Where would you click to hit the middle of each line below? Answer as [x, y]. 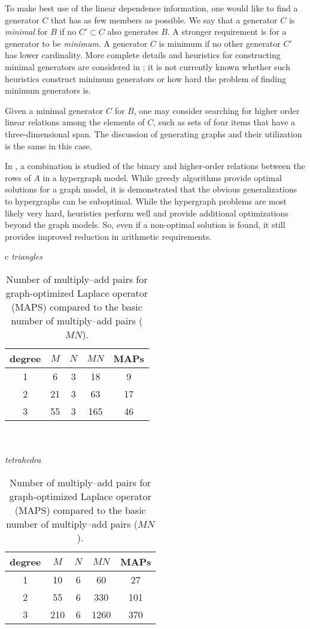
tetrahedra [23, 460]
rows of [18, 177]
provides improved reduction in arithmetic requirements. [108, 236]
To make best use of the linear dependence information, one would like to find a [151, 8]
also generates [133, 31]
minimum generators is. [48, 90]
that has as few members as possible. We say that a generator [164, 19]
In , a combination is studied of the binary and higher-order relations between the [155, 166]
